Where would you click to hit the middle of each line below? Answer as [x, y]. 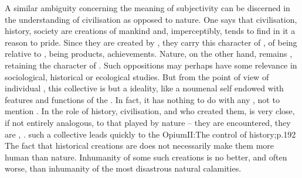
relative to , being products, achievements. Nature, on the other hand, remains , [149, 54]
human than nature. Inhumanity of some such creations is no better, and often [146, 157]
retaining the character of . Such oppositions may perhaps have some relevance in [151, 65]
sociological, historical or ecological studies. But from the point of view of [137, 76]
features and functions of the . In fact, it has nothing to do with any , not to [142, 99]
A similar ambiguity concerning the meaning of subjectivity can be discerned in [147, 8]
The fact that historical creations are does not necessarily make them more [140, 146]
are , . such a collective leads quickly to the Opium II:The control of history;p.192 [150, 134]
